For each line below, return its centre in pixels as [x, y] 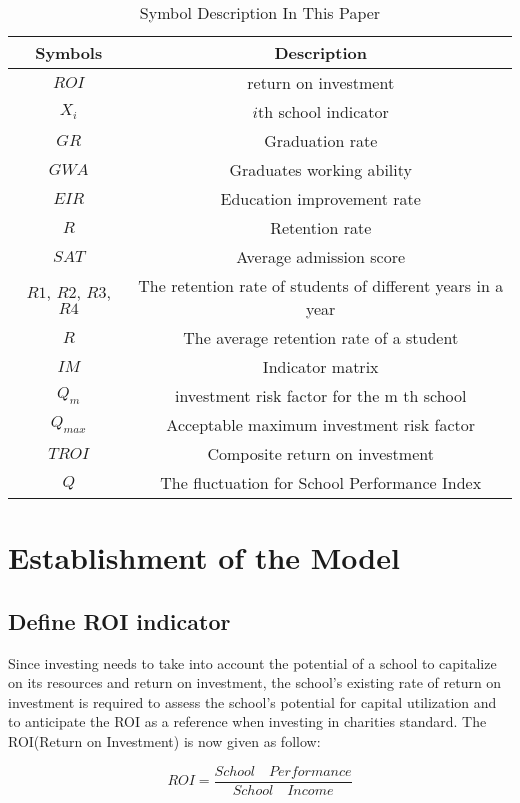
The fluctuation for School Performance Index [321, 482]
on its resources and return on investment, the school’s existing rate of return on [255, 682]
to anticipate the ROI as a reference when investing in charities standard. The [247, 721]
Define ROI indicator [119, 620]
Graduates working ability [320, 169]
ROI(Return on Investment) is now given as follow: [164, 740]
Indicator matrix [320, 366]
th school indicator [323, 111]
